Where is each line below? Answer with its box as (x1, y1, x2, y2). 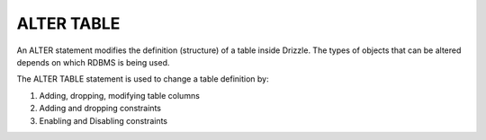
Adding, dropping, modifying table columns (39, 90, 200, 101)
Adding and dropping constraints (39, 103, 162, 114)
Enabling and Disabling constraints (39, 115, 168, 126)
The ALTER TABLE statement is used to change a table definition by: (16, 74, 269, 84)
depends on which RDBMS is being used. (16, 57, 170, 67)
